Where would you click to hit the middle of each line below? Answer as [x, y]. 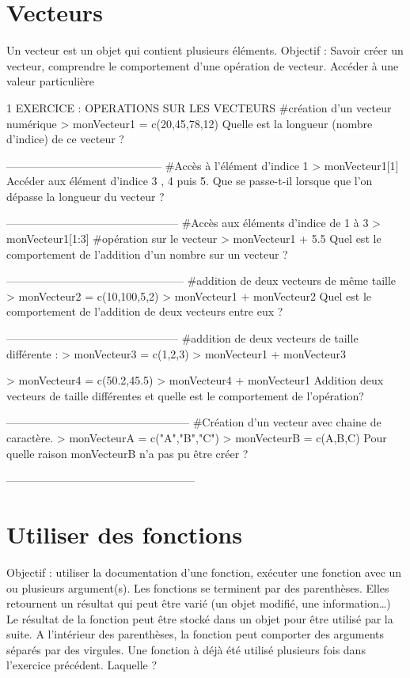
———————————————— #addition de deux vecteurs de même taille [201, 280]
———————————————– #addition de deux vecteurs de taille [182, 338]
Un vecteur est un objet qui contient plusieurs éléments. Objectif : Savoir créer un [205, 50]
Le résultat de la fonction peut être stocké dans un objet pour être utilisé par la [200, 618]
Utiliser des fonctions [124, 534]
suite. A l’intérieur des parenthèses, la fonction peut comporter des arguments [196, 634]
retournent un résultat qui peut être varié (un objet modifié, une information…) [199, 603]
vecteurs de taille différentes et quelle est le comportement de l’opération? [185, 395]
